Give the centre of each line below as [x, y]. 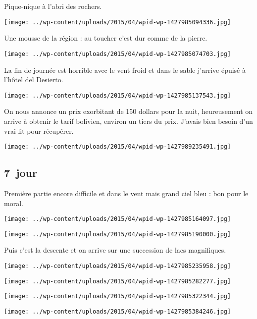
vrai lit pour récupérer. [39, 131]
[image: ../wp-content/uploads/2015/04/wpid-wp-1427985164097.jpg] [118, 219]
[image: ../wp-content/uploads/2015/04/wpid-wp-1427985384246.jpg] [118, 312]
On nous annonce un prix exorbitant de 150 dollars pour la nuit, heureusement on [128, 111]
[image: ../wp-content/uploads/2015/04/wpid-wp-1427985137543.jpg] [118, 95]
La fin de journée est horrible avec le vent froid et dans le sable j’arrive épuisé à [125, 70]
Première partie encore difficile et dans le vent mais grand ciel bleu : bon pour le [126, 193]
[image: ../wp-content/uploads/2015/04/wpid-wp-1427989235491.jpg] [118, 147]
